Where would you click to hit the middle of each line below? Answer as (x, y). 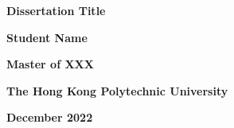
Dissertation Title (56, 10)
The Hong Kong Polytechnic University (117, 90)
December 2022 (50, 117)
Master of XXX (50, 64)
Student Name (47, 37)
